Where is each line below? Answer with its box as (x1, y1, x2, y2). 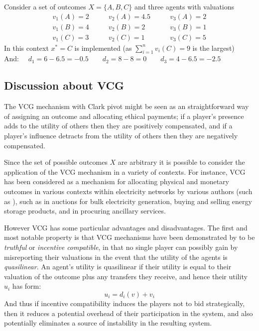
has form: (12, 281, 41, 291)
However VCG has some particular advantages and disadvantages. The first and (4, 222, 248, 232)
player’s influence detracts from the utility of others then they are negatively (4, 130, 238, 141)
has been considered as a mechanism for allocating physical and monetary (4, 176, 229, 187)
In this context (4, 42, 49, 53)
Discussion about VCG (4, 78, 124, 93)
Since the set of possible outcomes (4, 157, 108, 167)
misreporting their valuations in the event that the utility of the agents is (4, 251, 228, 262)
